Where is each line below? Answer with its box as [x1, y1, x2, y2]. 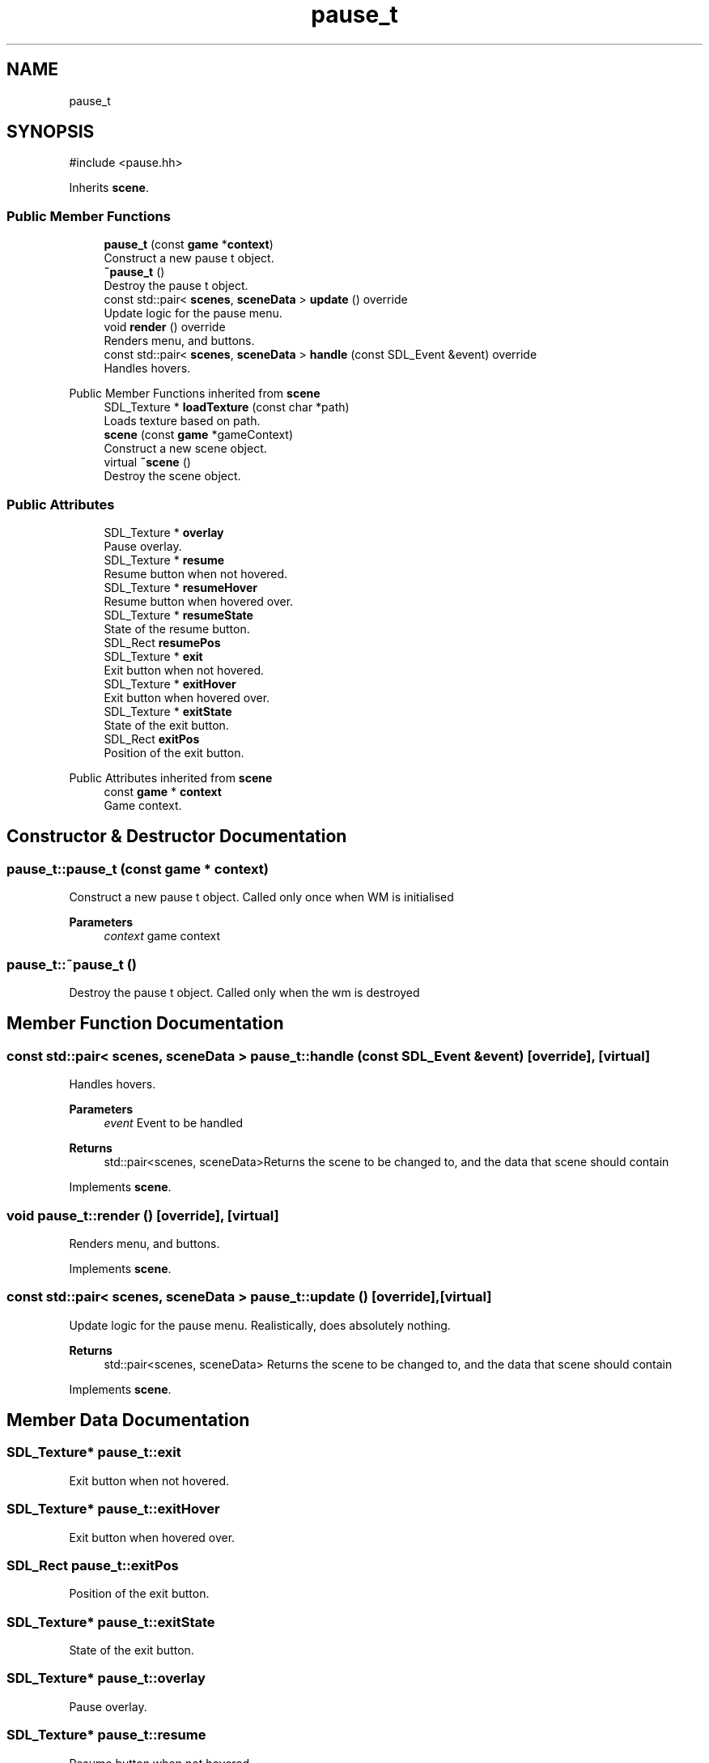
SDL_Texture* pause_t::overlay [6, 1670, 206, 1687]
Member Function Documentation [6, 1013, 284, 1034]
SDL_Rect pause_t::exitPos [6, 1556, 179, 1573]
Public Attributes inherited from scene [69, 770, 273, 785]
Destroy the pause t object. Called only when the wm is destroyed [69, 985, 420, 999]
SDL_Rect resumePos [104, 635, 221, 649]
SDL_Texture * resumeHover [104, 580, 257, 594]
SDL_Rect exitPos [104, 731, 200, 746]
